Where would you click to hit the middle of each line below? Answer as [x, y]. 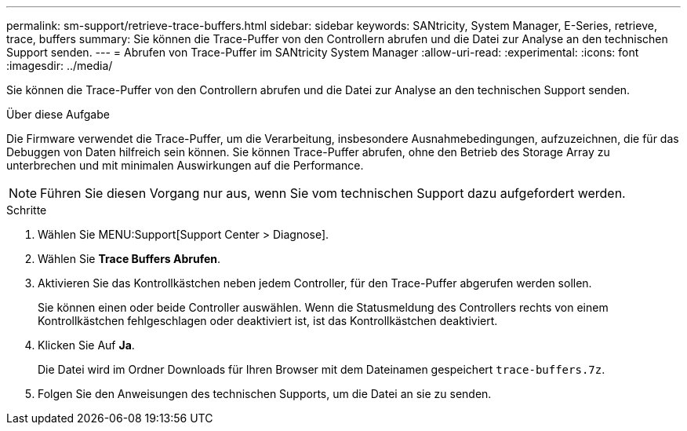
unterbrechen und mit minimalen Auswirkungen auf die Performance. [185, 165]
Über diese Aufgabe [58, 114]
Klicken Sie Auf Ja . [86, 345]
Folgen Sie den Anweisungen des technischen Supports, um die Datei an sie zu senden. [265, 394]
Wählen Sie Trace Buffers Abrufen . [129, 259]
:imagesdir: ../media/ [60, 66]
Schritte [27, 210]
